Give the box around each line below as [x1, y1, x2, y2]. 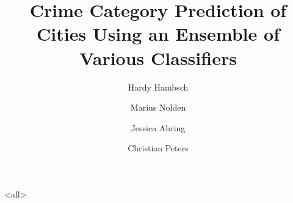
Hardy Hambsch [128, 80, 189, 93]
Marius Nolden [130, 101, 186, 114]
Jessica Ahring [131, 121, 186, 134]
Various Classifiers [79, 45, 237, 70]
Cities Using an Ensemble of [37, 21, 280, 46]
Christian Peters [128, 142, 189, 154]
